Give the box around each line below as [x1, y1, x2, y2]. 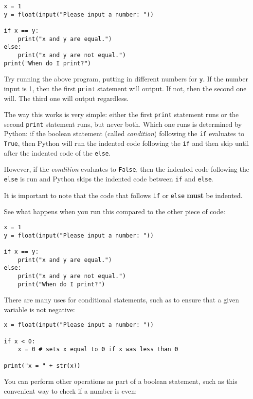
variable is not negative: [4, 304, 75, 314]
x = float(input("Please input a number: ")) [4, 321, 154, 329]
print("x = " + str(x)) [4, 362, 81, 369]
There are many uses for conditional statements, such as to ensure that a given [4, 295, 239, 305]
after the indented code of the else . [4, 147, 111, 158]
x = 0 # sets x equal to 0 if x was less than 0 [18, 346, 178, 353]
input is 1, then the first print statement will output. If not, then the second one [4, 83, 247, 93]
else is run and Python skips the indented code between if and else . [4, 174, 214, 184]
